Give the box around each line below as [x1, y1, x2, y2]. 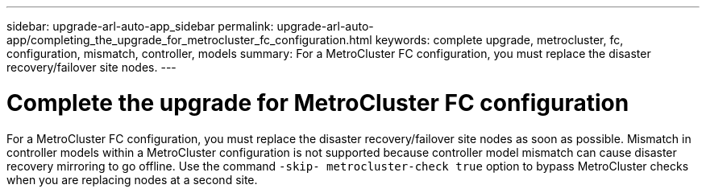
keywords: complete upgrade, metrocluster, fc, [375, 33, 624, 47]
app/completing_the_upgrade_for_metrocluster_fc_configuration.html [6, 33, 372, 47]
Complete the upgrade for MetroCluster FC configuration [6, 88, 629, 117]
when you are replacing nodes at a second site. [6, 172, 258, 187]
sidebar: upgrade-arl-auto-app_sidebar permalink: [6, 19, 274, 33]
